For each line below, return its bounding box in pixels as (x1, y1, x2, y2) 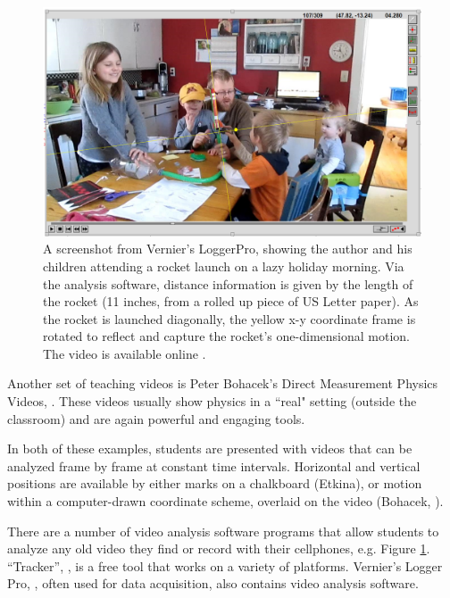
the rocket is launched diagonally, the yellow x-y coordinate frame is (43, 309, 416, 328)
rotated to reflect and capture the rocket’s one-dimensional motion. (43, 327, 410, 345)
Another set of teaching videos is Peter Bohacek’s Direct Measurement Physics (7, 374, 438, 393)
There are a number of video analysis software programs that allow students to (7, 521, 439, 540)
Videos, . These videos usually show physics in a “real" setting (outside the (7, 392, 417, 411)
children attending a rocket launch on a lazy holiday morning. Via (43, 256, 404, 275)
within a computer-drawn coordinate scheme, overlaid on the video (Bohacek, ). (7, 492, 444, 511)
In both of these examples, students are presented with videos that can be (7, 439, 412, 458)
